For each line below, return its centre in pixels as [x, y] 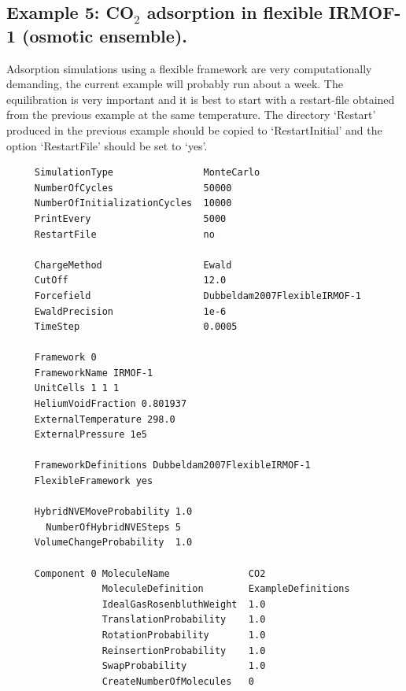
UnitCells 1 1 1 [77, 388]
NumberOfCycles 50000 [133, 188]
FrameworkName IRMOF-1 [94, 373]
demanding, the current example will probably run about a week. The [175, 84]
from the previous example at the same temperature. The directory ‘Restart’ [191, 115]
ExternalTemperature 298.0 [105, 419]
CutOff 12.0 [130, 281]
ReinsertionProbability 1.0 [184, 650]
